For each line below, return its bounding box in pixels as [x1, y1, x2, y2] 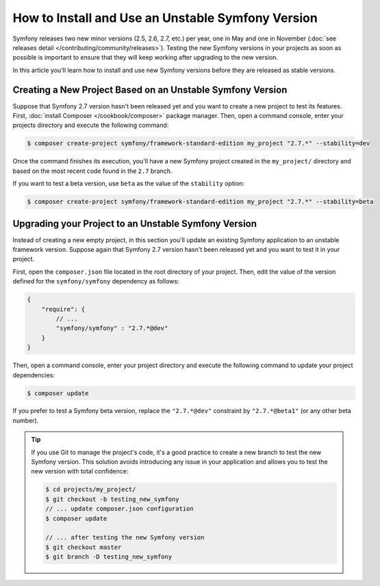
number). [12, 416, 39, 425]
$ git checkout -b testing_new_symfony [45, 495, 179, 503]
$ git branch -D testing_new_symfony [45, 553, 173, 561]
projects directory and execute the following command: [12, 121, 169, 130]
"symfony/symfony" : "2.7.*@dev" [55, 325, 168, 332]
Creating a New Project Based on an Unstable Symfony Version [12, 84, 288, 95]
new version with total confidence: [31, 467, 129, 476]
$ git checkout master [45, 543, 122, 551]
